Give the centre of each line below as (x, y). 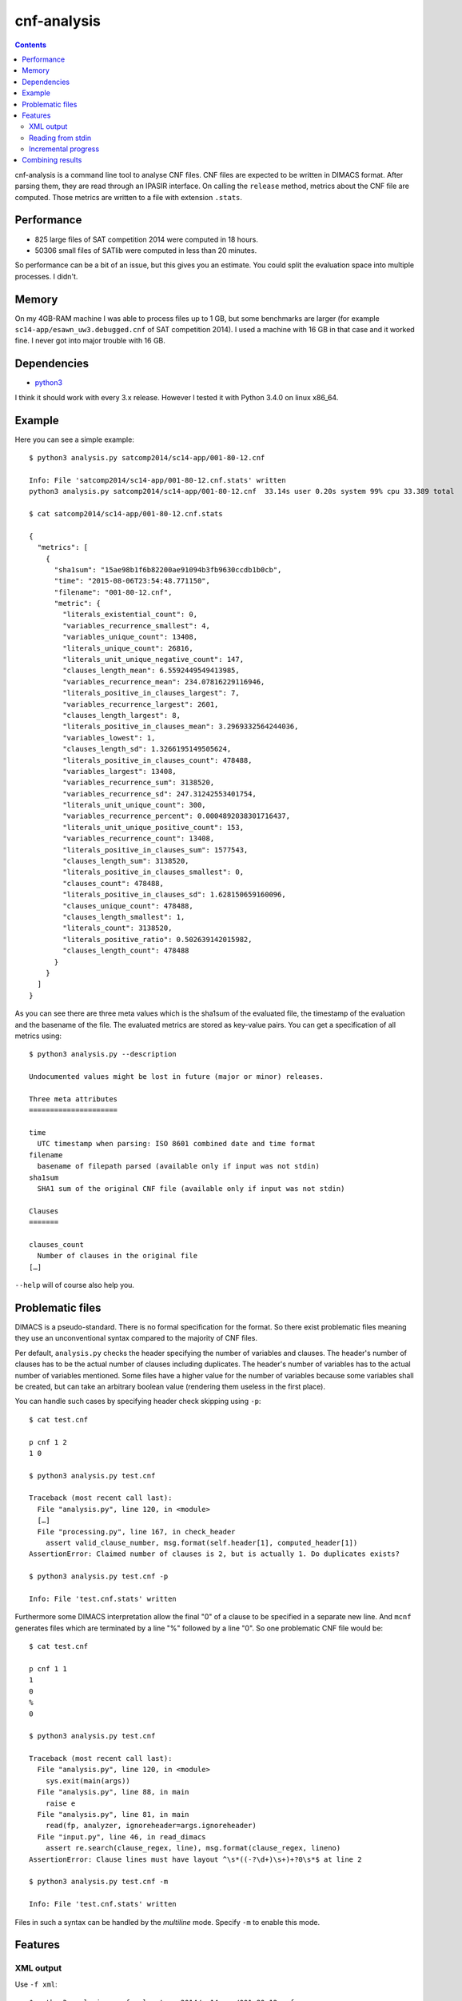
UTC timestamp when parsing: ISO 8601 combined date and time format (176, 1144)
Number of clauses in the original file (117, 1256)
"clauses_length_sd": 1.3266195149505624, (147, 749)
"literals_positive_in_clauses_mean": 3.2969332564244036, (181, 727)
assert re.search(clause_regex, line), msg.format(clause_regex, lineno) (193, 1848)
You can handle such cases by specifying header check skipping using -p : (138, 1402)
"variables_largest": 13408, (120, 771)
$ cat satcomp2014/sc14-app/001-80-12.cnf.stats (126, 513)
